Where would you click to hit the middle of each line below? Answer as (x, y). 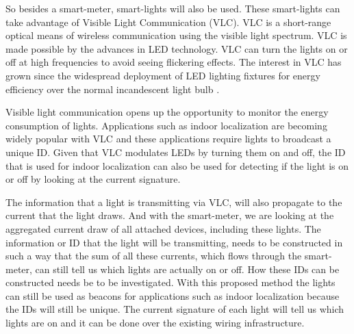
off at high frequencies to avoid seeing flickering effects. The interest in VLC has (174, 62)
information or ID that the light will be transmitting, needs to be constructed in (174, 242)
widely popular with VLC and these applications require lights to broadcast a (168, 139)
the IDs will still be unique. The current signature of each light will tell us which (175, 309)
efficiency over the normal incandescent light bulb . (113, 89)
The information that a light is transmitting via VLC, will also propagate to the (174, 202)
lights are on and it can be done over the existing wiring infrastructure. (155, 323)
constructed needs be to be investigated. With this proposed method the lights (170, 282)
